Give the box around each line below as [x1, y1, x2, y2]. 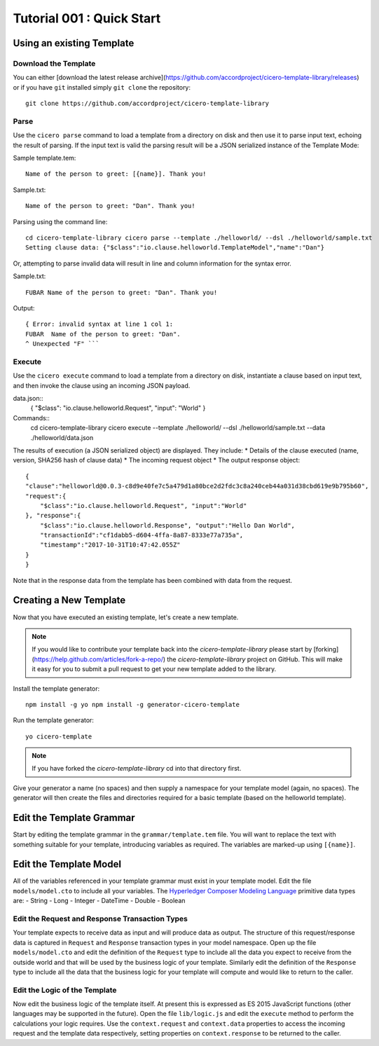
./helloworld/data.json [30, 433, 94, 441]
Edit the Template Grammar [13, 812, 136, 824]
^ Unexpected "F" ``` [25, 340, 99, 348]
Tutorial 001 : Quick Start [13, 11, 161, 26]
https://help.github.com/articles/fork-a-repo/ [34, 655, 164, 663]
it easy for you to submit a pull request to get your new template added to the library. [32, 665, 277, 673]
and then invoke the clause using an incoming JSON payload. [13, 381, 191, 390]
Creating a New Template [13, 594, 126, 606]
